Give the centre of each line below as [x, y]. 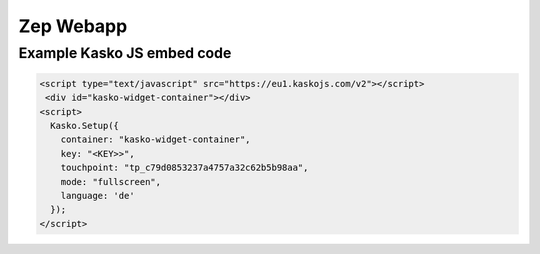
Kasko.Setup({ [85, 125]
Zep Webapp [73, 26]
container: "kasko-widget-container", [155, 139]
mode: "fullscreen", [111, 181]
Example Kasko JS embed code [125, 53]
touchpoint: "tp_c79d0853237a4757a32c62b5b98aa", [184, 168]
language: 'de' [97, 195]
